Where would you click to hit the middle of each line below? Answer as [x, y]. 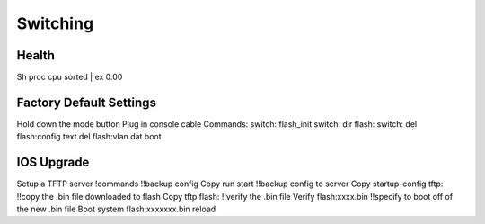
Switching [55, 23]
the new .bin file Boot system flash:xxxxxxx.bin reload [116, 209]
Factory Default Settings [87, 102]
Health [36, 55]
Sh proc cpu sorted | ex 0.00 [70, 77]
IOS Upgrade [53, 162]
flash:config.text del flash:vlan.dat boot [89, 137]
